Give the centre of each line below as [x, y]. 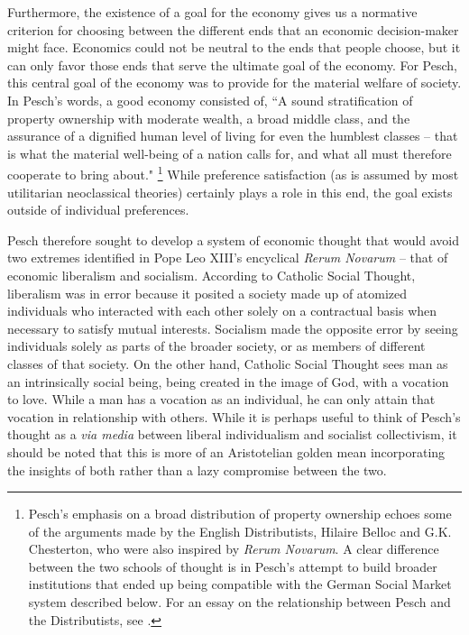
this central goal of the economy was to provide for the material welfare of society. [234, 83]
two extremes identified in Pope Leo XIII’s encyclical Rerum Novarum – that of [228, 258]
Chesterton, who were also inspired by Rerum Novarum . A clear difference [234, 549]
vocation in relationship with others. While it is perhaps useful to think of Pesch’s [234, 416]
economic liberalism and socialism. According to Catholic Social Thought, [212, 275]
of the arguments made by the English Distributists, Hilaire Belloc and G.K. [240, 531]
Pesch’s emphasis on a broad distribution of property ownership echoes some [240, 514]
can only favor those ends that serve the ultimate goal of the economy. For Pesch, [232, 64]
